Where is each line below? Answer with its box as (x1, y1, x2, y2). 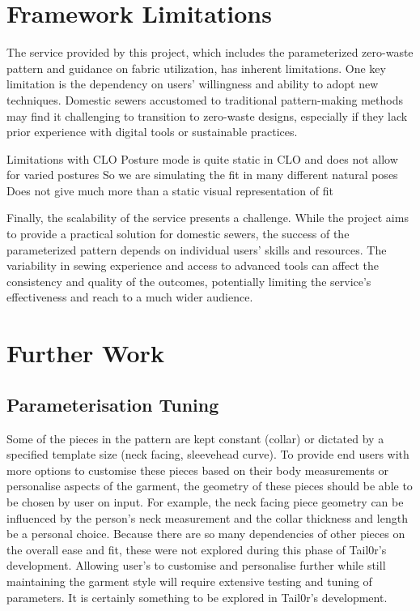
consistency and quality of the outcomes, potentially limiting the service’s (6, 272, 371, 289)
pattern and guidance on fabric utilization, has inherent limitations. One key (6, 59, 386, 76)
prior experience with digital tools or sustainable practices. (6, 123, 298, 140)
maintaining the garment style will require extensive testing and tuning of (6, 572, 372, 589)
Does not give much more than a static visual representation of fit (6, 182, 333, 199)
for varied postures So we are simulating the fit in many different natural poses (6, 166, 398, 183)
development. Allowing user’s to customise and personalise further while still (6, 557, 386, 574)
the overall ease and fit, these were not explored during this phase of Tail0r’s (6, 540, 387, 558)
